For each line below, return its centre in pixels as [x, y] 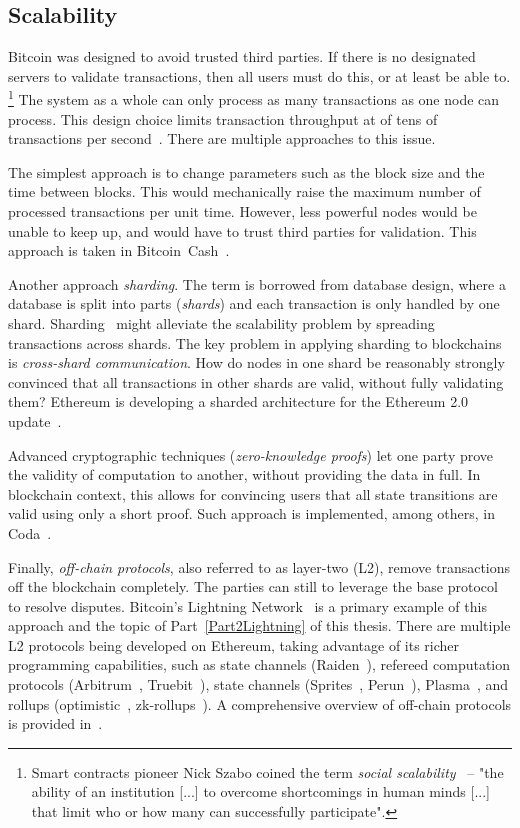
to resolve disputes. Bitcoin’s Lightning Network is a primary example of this [247, 605]
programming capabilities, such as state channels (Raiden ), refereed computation [259, 664]
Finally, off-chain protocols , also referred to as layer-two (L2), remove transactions [259, 566]
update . [35, 420]
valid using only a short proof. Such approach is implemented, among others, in [252, 513]
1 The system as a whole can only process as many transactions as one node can [254, 98]
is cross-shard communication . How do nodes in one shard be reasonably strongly [256, 362]
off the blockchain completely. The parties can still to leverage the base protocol [253, 586]
